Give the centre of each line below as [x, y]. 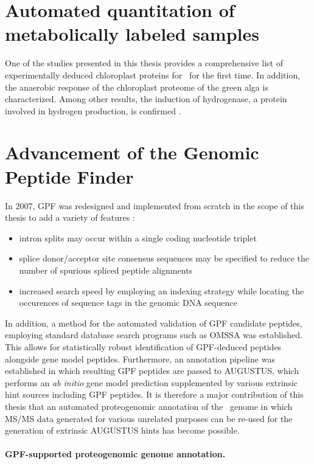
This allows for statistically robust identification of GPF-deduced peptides [143, 346]
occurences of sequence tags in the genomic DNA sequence [128, 303]
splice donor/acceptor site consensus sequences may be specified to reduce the [164, 258]
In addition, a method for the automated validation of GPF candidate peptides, [154, 323]
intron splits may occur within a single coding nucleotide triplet [138, 237]
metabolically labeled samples [132, 34]
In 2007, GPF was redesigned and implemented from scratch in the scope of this [155, 205]
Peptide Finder [69, 176]
